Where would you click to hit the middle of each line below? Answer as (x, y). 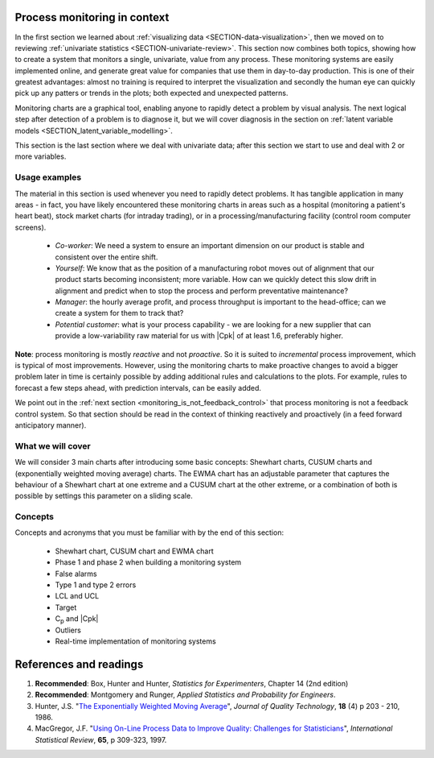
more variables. (41, 156)
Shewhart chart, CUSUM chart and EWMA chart (135, 551)
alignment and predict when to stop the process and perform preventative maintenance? (202, 291)
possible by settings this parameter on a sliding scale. (104, 496)
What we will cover (53, 445)
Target (66, 607)
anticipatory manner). (51, 425)
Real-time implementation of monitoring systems (135, 641)
